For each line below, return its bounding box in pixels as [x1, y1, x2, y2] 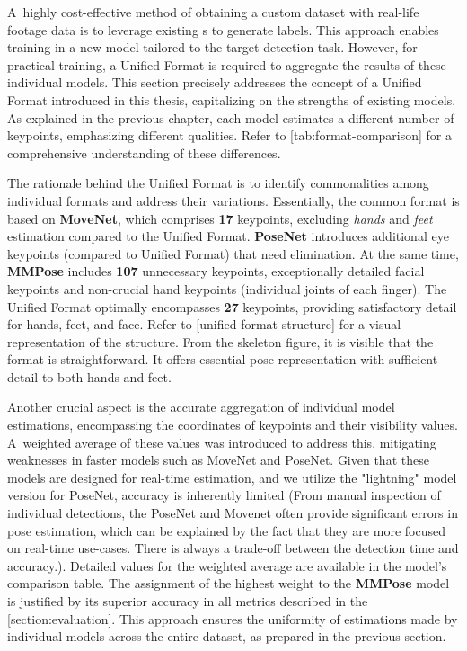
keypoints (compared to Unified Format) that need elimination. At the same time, [7, 244, 459, 263]
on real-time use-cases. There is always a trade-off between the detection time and [7, 539, 459, 557]
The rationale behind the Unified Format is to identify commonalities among [7, 174, 429, 192]
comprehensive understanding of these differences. [7, 143, 281, 162]
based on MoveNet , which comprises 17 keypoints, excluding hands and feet [7, 209, 433, 227]
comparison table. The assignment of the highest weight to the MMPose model [7, 574, 450, 593]
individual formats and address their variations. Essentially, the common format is [7, 191, 460, 210]
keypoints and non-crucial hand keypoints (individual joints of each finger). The [7, 279, 447, 298]
